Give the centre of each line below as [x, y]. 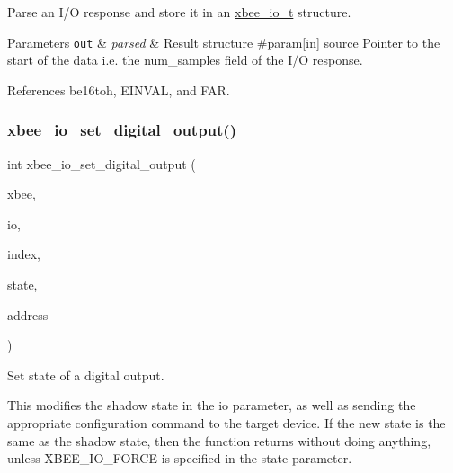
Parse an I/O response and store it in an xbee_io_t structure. [179, 12]
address [28, 314]
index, [24, 254]
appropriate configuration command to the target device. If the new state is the [226, 423]
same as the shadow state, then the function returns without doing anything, [219, 440]
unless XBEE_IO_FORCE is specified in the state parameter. [180, 458]
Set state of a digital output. [86, 375]
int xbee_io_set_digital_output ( [102, 163]
